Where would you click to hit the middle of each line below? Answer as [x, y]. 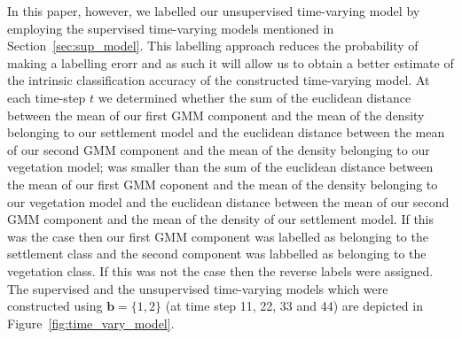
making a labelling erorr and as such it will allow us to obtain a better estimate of [231, 62]
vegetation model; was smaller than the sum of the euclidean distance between [220, 167]
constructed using [55, 306]
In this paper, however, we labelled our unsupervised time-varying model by [214, 11]
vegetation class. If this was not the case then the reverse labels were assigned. [220, 270]
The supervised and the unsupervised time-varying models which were [198, 288]
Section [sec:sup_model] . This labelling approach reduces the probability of [213, 46]
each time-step [47, 97]
